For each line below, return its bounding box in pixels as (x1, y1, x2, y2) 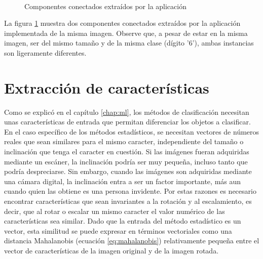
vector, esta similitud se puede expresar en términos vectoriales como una (4, 225, 232, 236)
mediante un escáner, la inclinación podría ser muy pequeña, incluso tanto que (4, 156, 248, 166)
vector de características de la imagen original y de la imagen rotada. (4, 245, 219, 255)
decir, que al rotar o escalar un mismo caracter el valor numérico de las (4, 205, 225, 216)
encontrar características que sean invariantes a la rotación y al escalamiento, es (4, 196, 252, 206)
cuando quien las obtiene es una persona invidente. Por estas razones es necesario (4, 186, 256, 196)
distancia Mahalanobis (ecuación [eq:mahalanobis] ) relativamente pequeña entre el (4, 235, 259, 246)
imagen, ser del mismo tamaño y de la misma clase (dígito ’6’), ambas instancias (4, 37, 254, 48)
